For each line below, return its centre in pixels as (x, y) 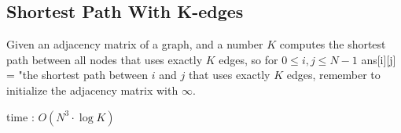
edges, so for (248, 59)
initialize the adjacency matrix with (92, 90)
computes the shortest (333, 44)
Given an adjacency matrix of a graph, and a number (135, 44)
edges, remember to (333, 75)
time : (20, 116)
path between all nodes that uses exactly (105, 59)
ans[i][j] (379, 59)
